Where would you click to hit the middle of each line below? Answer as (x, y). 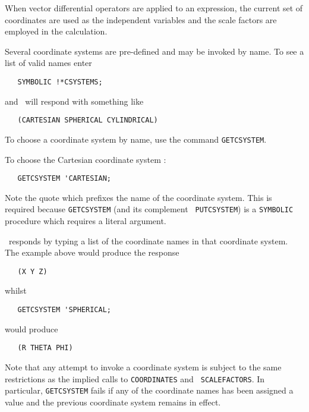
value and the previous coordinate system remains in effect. (113, 402)
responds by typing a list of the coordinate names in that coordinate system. (148, 240)
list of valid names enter (48, 63)
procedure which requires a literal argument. (86, 221)
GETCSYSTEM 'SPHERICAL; (64, 310)
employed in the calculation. (56, 31)
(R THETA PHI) (45, 348)
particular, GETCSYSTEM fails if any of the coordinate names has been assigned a (149, 390)
